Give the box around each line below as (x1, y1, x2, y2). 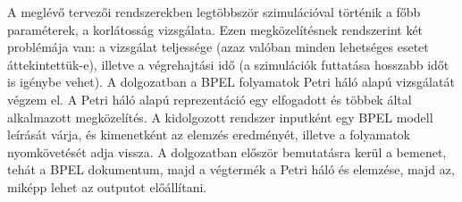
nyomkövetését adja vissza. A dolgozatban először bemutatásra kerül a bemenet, (7, 142, 447, 161)
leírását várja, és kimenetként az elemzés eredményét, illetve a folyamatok (7, 125, 410, 144)
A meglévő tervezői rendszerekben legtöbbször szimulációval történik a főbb (7, 3, 421, 21)
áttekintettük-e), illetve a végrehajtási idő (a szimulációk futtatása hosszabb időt (7, 55, 449, 73)
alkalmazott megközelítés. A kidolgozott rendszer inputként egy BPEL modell (7, 107, 433, 126)
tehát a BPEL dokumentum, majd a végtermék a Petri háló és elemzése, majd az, (7, 160, 455, 179)
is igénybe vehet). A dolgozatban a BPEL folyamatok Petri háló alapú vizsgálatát (7, 72, 455, 91)
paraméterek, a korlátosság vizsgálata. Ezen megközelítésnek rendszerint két (7, 20, 424, 38)
